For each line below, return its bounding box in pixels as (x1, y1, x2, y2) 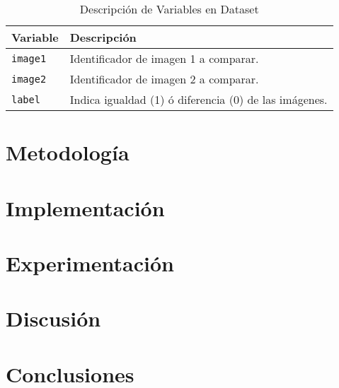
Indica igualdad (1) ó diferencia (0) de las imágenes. (69, 91, 328, 107)
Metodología (6, 138, 130, 167)
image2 (11, 73, 47, 85)
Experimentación (6, 248, 174, 277)
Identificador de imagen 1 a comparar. (69, 50, 259, 66)
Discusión (6, 304, 101, 333)
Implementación (6, 193, 165, 222)
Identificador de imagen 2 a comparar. (69, 71, 259, 87)
